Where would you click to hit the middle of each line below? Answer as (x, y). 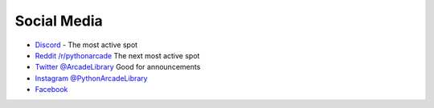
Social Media (59, 21)
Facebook (51, 90)
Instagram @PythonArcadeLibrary (91, 78)
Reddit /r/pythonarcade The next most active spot (117, 55)
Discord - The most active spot (86, 45)
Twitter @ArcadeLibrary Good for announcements (118, 67)
